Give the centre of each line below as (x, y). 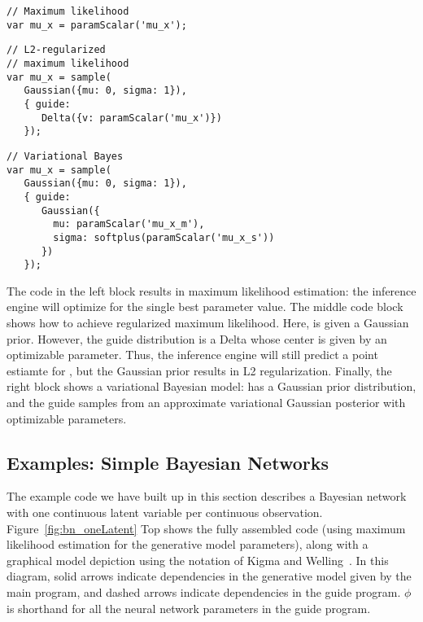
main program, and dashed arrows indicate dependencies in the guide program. (204, 591)
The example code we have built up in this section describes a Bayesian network (207, 496)
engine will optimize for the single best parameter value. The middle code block (205, 307)
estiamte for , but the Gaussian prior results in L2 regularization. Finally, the (199, 370)
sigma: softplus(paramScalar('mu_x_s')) (164, 237)
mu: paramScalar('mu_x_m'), (129, 224)
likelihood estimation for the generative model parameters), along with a (188, 544)
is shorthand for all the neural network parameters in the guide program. (189, 608)
